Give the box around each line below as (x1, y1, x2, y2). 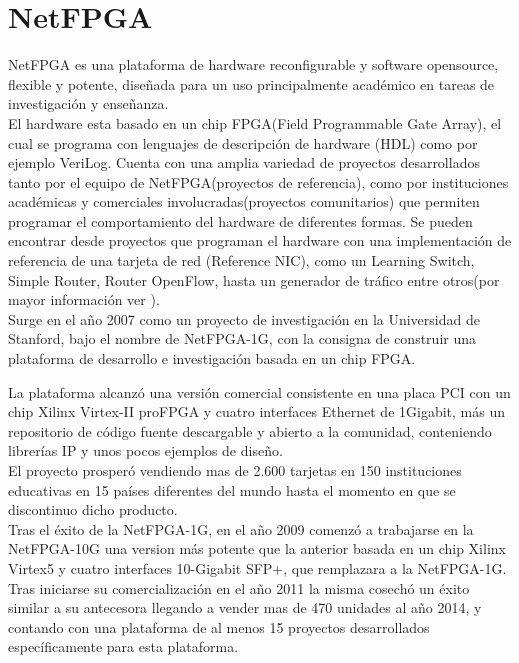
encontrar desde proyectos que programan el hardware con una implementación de (8, 230, 512, 251)
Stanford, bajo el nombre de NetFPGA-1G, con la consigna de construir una (8, 328, 476, 349)
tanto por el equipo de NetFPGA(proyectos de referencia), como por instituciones (8, 171, 509, 192)
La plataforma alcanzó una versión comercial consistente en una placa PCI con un (8, 381, 511, 402)
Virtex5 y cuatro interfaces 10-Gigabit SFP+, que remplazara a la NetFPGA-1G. (8, 557, 507, 578)
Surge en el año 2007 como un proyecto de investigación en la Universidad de (8, 308, 480, 329)
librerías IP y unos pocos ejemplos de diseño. (8, 440, 283, 461)
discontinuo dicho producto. (8, 499, 178, 520)
